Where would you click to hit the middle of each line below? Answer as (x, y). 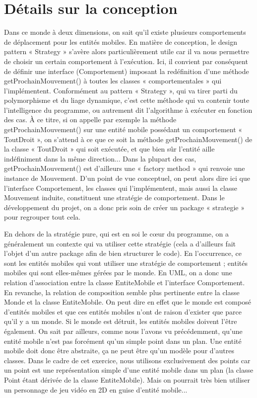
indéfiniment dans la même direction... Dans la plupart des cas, (100, 158)
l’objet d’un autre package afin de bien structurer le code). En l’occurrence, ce (123, 253)
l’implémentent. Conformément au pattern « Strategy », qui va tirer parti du (121, 90)
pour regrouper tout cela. (42, 217)
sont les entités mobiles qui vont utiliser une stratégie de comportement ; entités (126, 263)
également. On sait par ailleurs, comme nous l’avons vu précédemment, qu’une (123, 331)
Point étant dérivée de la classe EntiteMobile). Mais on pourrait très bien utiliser (127, 379)
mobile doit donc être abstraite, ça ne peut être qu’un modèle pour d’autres (119, 351)
